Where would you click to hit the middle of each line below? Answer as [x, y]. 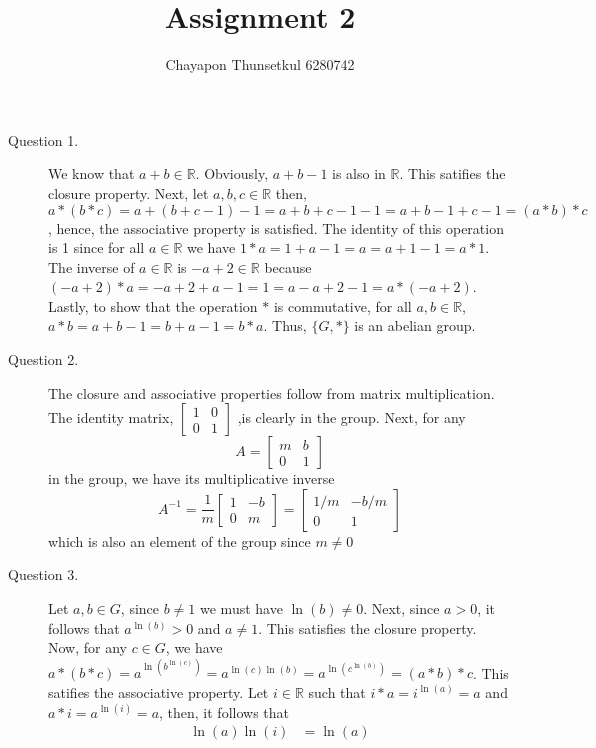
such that [337, 691]
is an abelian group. [415, 325]
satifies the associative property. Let [158, 691]
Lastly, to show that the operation [153, 305]
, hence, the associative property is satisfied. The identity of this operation [276, 227]
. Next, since [401, 608]
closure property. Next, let [128, 192]
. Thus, [285, 325]
